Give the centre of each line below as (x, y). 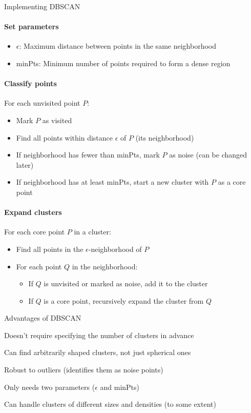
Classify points (30, 83)
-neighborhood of (115, 249)
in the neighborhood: (105, 266)
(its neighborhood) (165, 137)
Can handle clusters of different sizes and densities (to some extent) (110, 404)
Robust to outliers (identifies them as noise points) (84, 370)
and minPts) (120, 387)
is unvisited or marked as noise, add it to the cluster (126, 283)
